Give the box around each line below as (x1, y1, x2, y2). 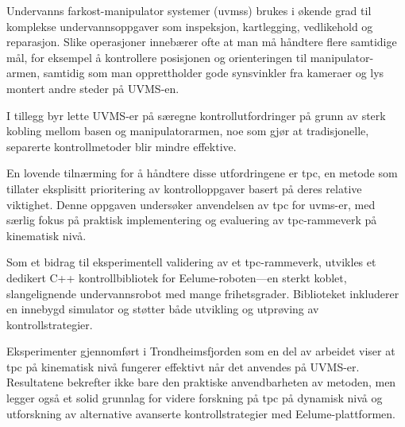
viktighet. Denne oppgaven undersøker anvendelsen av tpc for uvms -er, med (6, 196, 376, 212)
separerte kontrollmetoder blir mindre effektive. (6, 138, 237, 154)
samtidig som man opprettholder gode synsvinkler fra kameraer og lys (43, 64, 384, 81)
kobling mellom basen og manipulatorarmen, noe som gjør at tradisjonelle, (6, 122, 369, 139)
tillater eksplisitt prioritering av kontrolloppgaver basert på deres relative (6, 180, 362, 196)
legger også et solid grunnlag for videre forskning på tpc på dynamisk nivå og (6, 390, 383, 406)
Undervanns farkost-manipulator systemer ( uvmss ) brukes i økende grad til (6, 2, 372, 18)
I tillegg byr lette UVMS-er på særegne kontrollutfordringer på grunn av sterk (6, 107, 386, 123)
